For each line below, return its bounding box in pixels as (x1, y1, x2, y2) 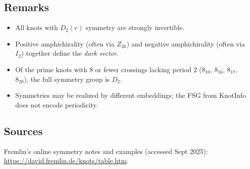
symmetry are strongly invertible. (86, 22, 185, 32)
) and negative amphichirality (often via (126, 38, 245, 48)
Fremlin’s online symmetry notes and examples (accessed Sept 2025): (4, 146, 208, 156)
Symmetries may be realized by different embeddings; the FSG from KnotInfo (15, 90, 246, 100)
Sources (4, 123, 43, 138)
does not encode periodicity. (15, 99, 98, 109)
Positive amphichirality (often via (15, 38, 115, 48)
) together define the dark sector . (21, 48, 118, 58)
